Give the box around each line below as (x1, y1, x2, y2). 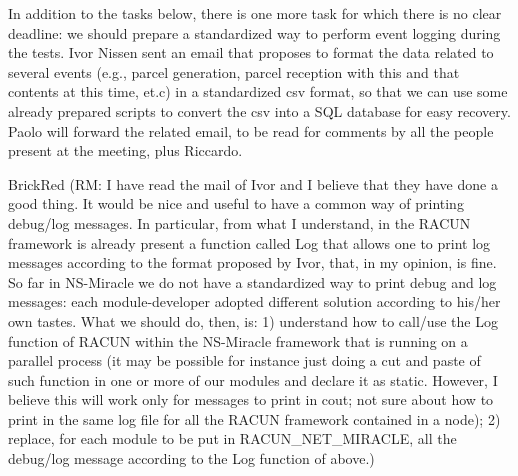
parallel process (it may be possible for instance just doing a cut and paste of (8, 350, 481, 371)
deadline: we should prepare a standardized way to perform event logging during (8, 22, 501, 43)
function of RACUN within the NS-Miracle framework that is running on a (8, 330, 468, 351)
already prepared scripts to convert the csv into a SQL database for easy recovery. (8, 100, 511, 121)
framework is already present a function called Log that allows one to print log (8, 232, 491, 253)
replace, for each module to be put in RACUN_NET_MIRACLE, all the (8, 428, 457, 449)
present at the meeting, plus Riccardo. (8, 140, 243, 161)
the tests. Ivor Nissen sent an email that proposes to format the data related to (8, 42, 494, 63)
